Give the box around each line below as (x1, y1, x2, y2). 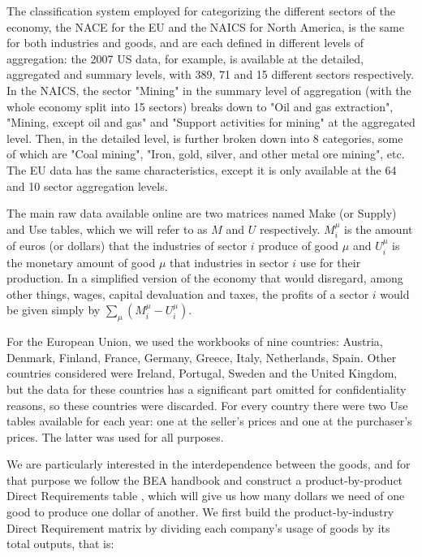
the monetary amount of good (6, 253, 156, 270)
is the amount (344, 220, 413, 237)
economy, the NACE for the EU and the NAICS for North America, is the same (6, 18, 404, 35)
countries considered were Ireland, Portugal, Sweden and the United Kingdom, (6, 365, 398, 382)
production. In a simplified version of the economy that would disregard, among (6, 270, 403, 287)
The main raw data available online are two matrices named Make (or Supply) (6, 205, 397, 222)
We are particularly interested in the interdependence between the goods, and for (6, 456, 411, 473)
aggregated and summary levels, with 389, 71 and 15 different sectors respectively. (6, 66, 415, 83)
